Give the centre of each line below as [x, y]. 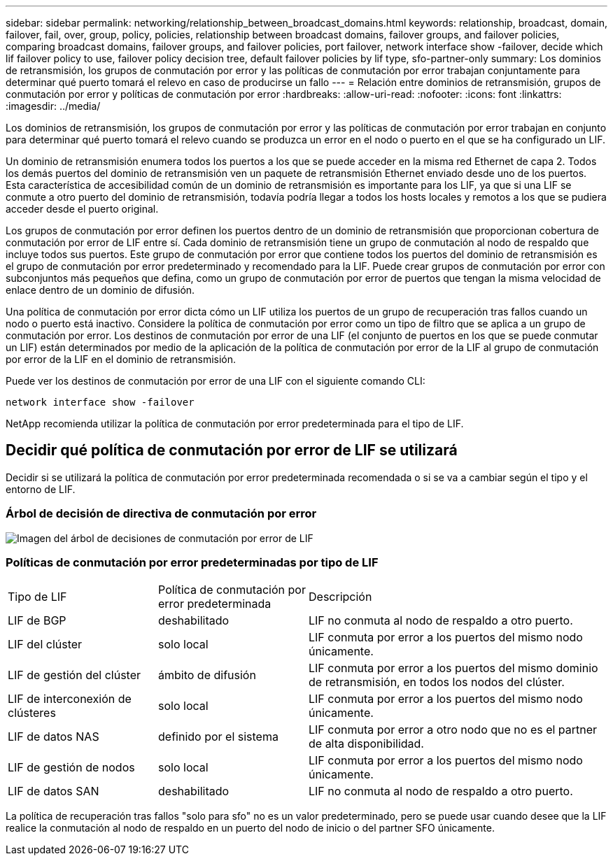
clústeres [32, 713]
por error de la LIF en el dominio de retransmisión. [121, 359]
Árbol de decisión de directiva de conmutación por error [161, 514]
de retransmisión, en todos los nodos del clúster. [437, 682]
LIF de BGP [37, 621]
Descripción [340, 597]
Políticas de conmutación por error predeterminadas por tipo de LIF [192, 562]
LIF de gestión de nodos [71, 768]
